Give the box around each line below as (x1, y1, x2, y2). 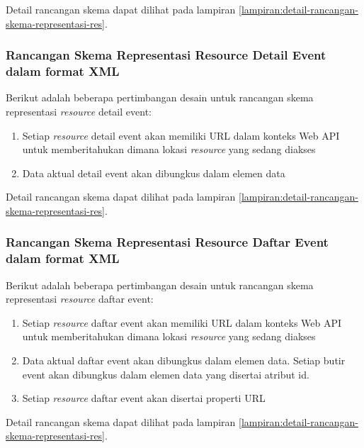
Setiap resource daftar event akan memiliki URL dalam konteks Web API (22, 315, 342, 330)
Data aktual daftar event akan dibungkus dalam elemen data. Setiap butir (22, 353, 346, 367)
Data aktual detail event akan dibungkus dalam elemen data (22, 165, 285, 180)
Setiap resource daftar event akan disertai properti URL (22, 391, 266, 405)
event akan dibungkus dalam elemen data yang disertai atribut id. (22, 366, 309, 381)
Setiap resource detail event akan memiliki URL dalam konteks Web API (22, 128, 340, 142)
